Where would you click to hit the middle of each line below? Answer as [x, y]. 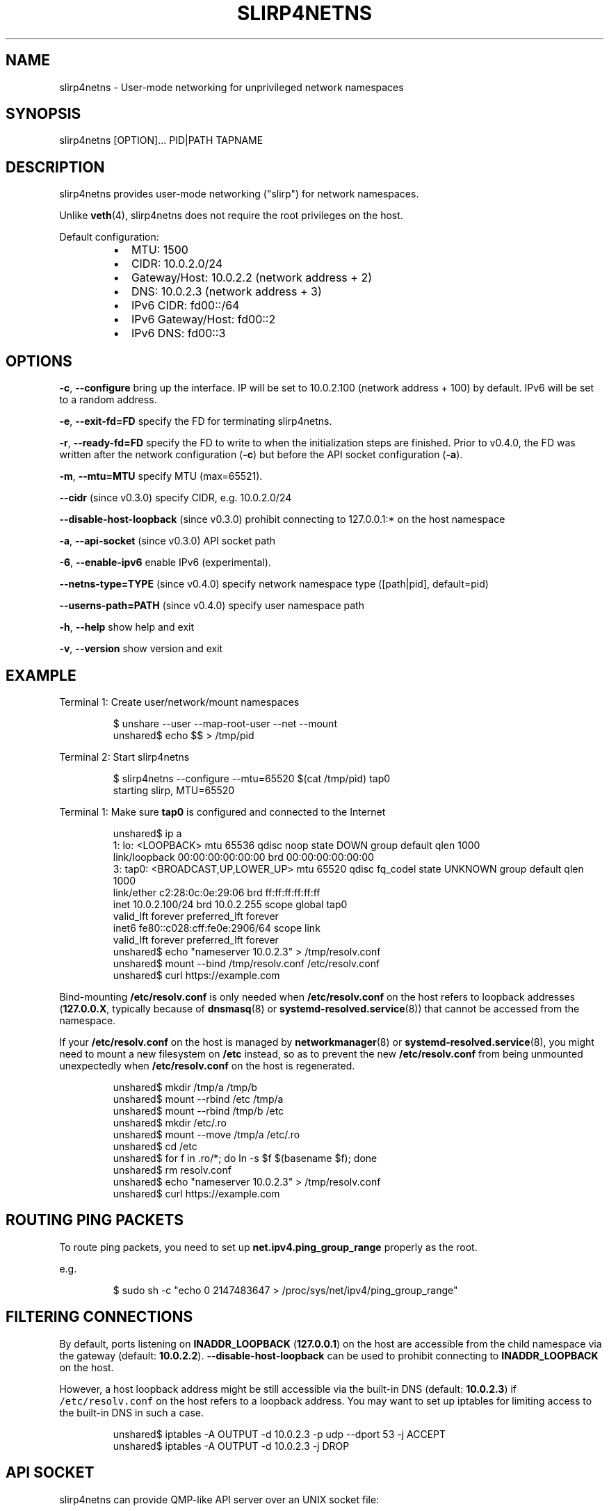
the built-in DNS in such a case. [131, 1412]
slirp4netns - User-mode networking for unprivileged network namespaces [232, 87]
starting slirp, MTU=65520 [174, 790]
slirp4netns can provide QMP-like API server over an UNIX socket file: [219, 1499]
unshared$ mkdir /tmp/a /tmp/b [185, 1087]
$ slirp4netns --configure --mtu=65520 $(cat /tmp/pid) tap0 [252, 778]
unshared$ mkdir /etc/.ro [170, 1122]
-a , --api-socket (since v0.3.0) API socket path [168, 541]
